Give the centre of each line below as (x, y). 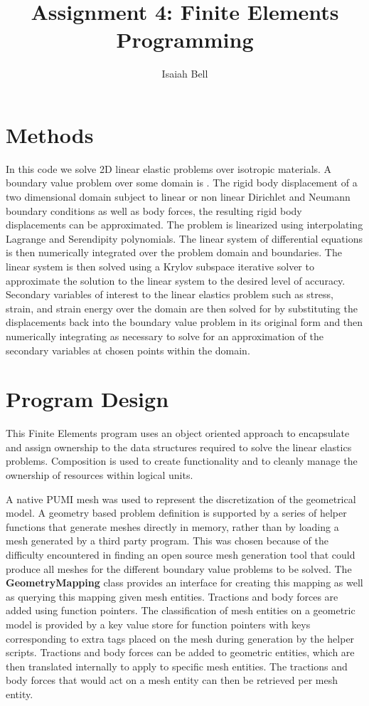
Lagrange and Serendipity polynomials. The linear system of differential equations (184, 238)
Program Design (87, 399)
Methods (50, 134)
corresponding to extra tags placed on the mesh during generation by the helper (180, 638)
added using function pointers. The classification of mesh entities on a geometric (181, 610)
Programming (185, 39)
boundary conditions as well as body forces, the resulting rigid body (154, 210)
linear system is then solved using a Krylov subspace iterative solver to (160, 266)
